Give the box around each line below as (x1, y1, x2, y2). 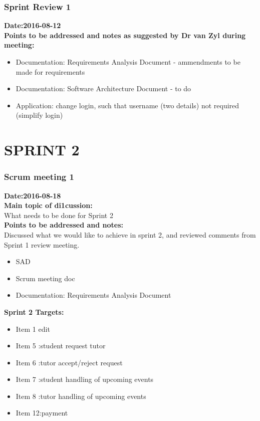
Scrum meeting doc (16, 273, 75, 283)
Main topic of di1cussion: (4, 200, 93, 210)
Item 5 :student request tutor (16, 340, 106, 351)
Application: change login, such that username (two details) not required (16, 100, 239, 110)
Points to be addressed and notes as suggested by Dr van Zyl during (4, 30, 246, 40)
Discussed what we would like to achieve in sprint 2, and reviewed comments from (4, 229, 256, 240)
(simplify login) (16, 110, 63, 120)
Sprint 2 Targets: (4, 306, 64, 317)
